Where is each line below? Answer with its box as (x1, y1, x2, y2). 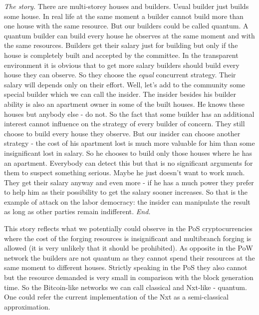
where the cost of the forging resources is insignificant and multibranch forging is (4, 233, 252, 243)
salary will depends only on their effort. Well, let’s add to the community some (4, 79, 246, 89)
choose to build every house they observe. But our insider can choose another (4, 128, 241, 138)
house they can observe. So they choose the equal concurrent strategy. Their (4, 69, 236, 80)
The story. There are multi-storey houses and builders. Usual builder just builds (4, 1, 249, 11)
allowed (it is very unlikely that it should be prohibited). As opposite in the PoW (4, 243, 253, 253)
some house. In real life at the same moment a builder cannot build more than (4, 10, 244, 21)
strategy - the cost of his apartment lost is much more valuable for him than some (4, 138, 255, 148)
